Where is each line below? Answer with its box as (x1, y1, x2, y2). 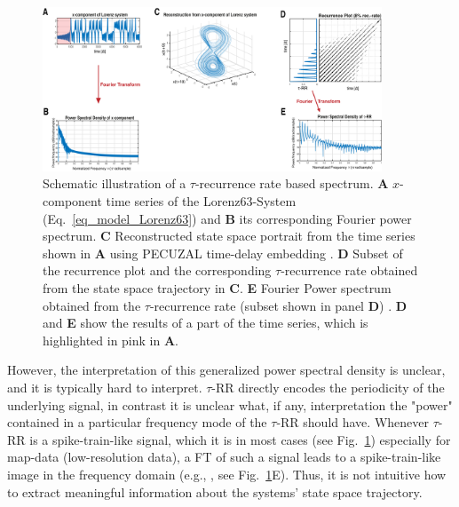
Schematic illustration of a (43, 174, 186, 193)
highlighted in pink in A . (43, 330, 179, 349)
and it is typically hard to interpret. (7, 377, 202, 396)
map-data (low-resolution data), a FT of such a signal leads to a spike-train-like (7, 448, 441, 466)
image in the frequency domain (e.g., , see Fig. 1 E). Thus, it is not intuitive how (7, 464, 447, 483)
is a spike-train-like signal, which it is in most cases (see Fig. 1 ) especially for (29, 430, 451, 448)
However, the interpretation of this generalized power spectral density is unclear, (7, 360, 446, 379)
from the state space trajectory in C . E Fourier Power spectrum (43, 278, 392, 297)
